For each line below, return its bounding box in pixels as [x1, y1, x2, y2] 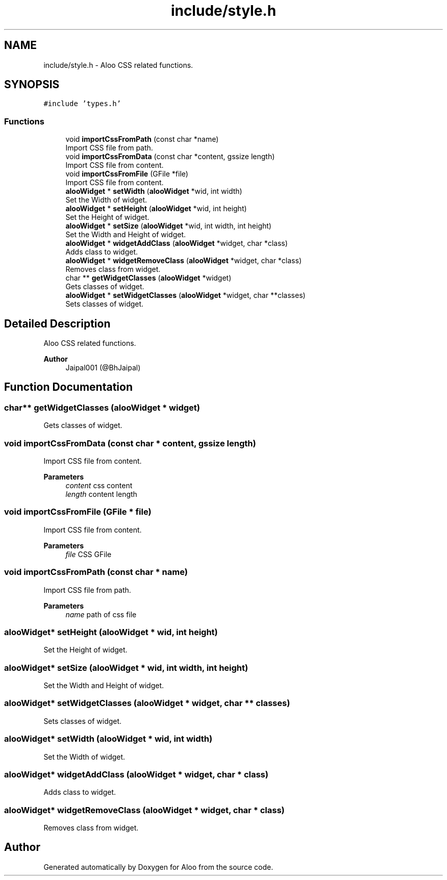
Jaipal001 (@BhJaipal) [65, 363, 141, 372]
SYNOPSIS [4, 78, 60, 91]
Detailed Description [4, 317, 111, 330]
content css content [65, 481, 133, 490]
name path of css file [65, 610, 137, 619]
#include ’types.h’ [43, 99, 121, 108]
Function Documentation [4, 381, 133, 394]
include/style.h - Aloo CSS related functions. [43, 60, 193, 69]
